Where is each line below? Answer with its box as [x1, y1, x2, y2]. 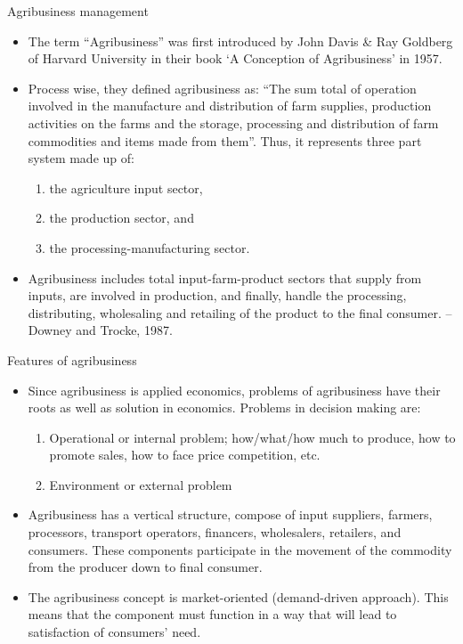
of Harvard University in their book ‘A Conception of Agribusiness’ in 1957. [28, 49, 443, 68]
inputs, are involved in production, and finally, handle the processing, [28, 286, 407, 305]
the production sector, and [49, 208, 194, 227]
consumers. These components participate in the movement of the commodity [28, 540, 452, 558]
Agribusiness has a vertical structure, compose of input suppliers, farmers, [28, 505, 433, 524]
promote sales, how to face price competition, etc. [49, 445, 321, 464]
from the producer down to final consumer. [28, 558, 263, 576]
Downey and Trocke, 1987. [28, 321, 173, 339]
